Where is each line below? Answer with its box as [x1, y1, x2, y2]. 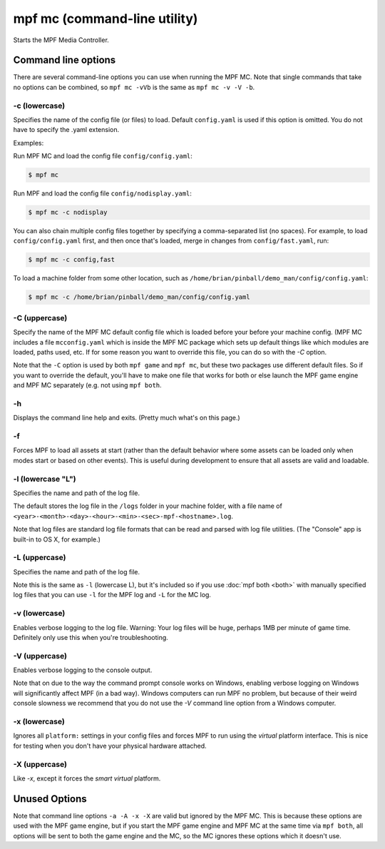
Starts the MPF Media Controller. [13, 36, 110, 44]
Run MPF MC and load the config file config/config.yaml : [13, 152, 192, 161]
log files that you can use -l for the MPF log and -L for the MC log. [13, 591, 212, 599]
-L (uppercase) [13, 553, 66, 563]
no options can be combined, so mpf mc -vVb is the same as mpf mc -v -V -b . [13, 83, 255, 91]
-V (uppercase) [13, 651, 68, 661]
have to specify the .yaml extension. [13, 126, 120, 134]
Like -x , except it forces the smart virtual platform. [13, 774, 161, 783]
